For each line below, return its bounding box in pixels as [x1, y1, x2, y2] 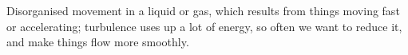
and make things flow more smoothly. [6, 33, 189, 50]
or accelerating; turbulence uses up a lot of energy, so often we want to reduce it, [6, 18, 402, 34]
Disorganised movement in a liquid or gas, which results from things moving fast [6, 2, 400, 18]
